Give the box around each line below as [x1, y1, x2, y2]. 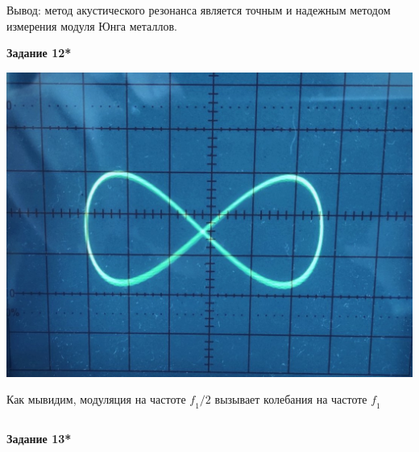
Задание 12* [6, 44, 72, 61]
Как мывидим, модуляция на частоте [6, 391, 186, 408]
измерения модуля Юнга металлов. [6, 17, 177, 34]
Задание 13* [6, 430, 72, 447]
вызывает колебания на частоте [214, 391, 367, 408]
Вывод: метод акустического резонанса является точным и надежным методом [6, 2, 391, 18]
